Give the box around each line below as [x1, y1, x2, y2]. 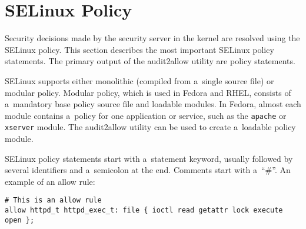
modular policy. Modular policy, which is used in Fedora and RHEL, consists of [5, 86, 291, 98]
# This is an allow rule [5, 196, 102, 205]
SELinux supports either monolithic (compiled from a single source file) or [5, 74, 274, 87]
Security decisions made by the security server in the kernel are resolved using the [5, 32, 300, 44]
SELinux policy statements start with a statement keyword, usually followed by [5, 152, 293, 164]
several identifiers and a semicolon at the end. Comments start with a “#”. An [5, 164, 291, 176]
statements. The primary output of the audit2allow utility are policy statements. [5, 55, 295, 67]
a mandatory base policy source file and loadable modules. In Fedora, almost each [5, 98, 301, 110]
